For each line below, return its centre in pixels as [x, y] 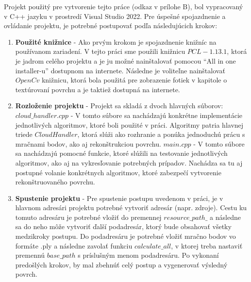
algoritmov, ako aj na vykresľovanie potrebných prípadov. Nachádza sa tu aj [129, 162]
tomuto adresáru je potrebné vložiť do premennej [88, 217]
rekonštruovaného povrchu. [55, 182]
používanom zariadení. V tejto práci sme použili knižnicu [100, 51]
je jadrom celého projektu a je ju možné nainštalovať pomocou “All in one [125, 60]
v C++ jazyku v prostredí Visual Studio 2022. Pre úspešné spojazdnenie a [115, 16]
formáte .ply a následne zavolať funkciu [74, 245]
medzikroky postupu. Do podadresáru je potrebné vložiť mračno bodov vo [125, 236]
